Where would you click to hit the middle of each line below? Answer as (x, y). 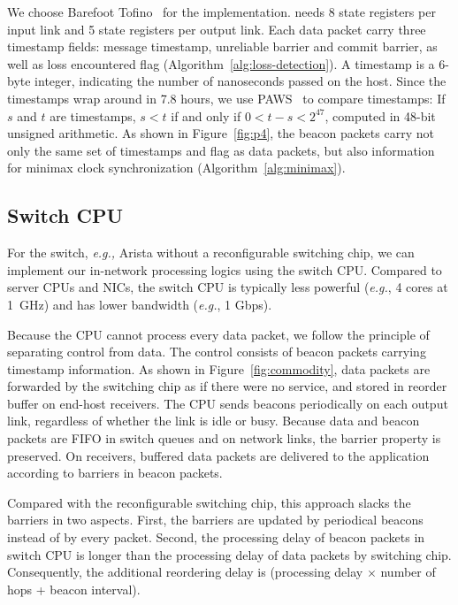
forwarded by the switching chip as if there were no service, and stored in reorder (227, 386)
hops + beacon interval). (74, 589)
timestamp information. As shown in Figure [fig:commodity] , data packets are (219, 368)
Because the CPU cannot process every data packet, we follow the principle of (218, 334)
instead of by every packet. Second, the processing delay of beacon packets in (216, 537)
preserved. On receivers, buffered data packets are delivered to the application (218, 455)
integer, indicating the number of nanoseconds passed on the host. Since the (240, 81)
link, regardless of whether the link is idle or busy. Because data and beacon (214, 421)
